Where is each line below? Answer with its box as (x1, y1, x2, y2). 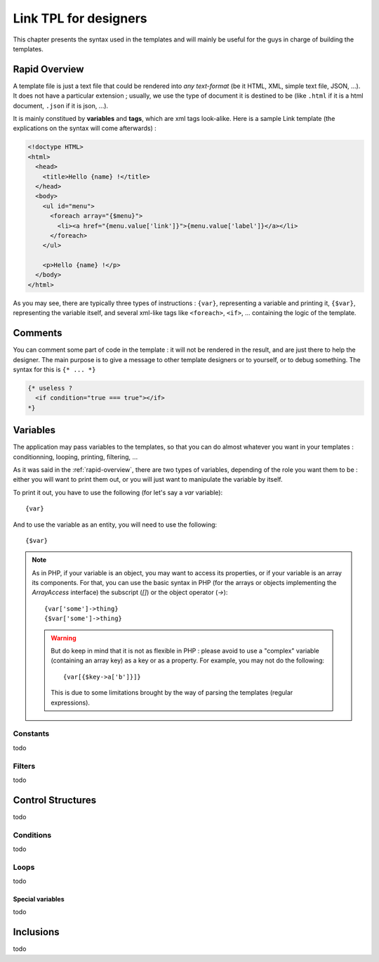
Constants (13, 729, 50, 738)
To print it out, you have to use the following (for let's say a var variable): (13, 488, 223, 496)
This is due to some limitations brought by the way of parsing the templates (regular (51, 688, 293, 697)
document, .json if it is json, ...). (13, 101, 109, 110)
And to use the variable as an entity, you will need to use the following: (13, 520, 218, 529)
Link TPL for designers (13, 11, 147, 26)
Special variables (13, 895, 65, 904)
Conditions (13, 830, 52, 840)
